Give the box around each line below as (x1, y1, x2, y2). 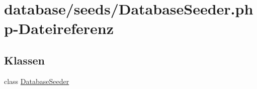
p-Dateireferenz (4, 18, 114, 38)
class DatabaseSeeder (4, 75, 69, 86)
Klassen (4, 52, 45, 67)
